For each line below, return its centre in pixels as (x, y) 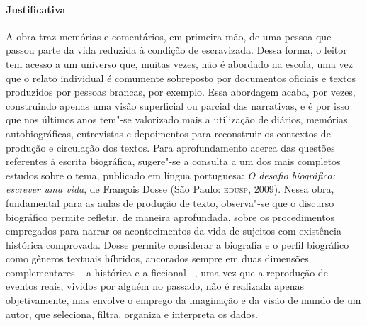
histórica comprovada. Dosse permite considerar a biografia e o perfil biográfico (177, 244)
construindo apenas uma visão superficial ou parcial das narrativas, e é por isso (178, 105)
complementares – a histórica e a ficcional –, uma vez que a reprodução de (167, 272)
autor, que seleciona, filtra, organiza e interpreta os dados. (132, 314)
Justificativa (36, 9)
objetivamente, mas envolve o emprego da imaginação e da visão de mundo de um (183, 300)
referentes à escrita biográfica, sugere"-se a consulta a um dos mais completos (173, 161)
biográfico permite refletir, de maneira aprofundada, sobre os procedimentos (170, 217)
